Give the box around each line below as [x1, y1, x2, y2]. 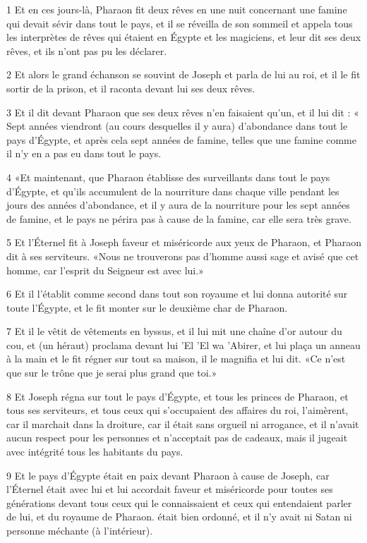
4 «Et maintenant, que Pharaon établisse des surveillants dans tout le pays [6, 169, 330, 184]
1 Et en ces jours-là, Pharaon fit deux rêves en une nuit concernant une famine [6, 2, 347, 16]
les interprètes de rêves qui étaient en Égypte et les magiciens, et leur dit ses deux [6, 30, 361, 44]
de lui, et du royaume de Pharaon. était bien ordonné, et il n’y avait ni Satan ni [6, 509, 352, 524]
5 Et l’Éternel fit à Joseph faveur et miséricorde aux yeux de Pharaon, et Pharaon [6, 235, 362, 250]
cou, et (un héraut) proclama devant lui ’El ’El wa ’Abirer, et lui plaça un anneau [6, 337, 361, 352]
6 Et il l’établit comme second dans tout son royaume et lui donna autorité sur [6, 286, 348, 301]
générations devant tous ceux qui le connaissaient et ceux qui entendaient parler [6, 495, 352, 510]
